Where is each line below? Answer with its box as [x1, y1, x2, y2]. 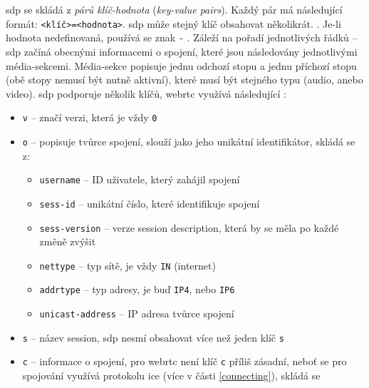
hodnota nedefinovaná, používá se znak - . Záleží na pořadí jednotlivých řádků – [6, 30, 358, 45]
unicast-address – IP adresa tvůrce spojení [39, 306, 234, 321]
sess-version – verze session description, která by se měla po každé [39, 220, 339, 235]
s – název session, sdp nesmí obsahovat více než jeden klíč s [22, 330, 284, 344]
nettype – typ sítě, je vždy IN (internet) [39, 257, 216, 272]
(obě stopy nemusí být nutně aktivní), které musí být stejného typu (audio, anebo [6, 72, 363, 87]
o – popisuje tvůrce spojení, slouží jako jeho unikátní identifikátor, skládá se [22, 133, 355, 148]
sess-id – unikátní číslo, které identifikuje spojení [39, 195, 260, 210]
